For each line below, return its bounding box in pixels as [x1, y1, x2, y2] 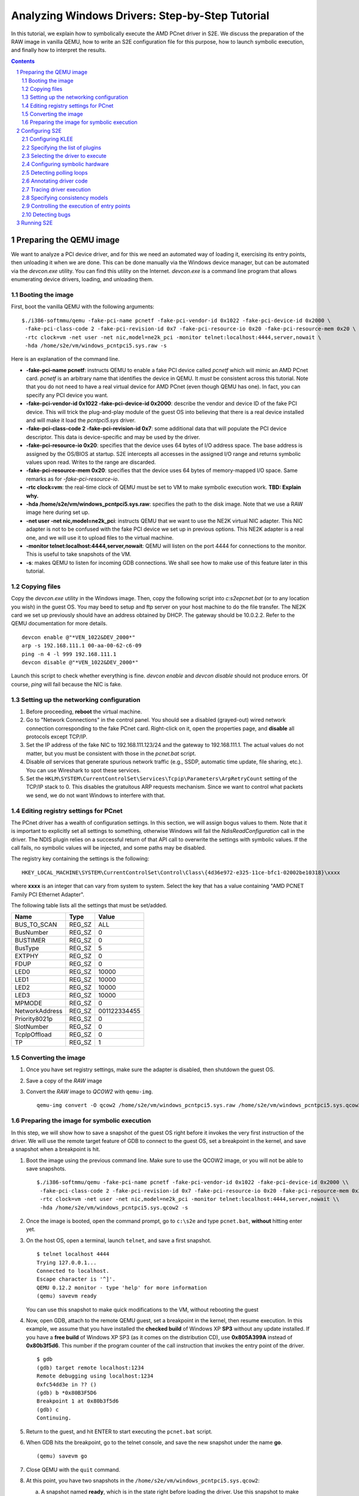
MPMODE [14, 999, 42, 1008]
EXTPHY [14, 952, 39, 960]
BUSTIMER [14, 936, 46, 945]
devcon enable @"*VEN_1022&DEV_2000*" [22, 634, 136, 640]
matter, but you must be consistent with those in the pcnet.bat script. [26, 750, 197, 757]
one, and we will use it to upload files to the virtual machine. [26, 534, 174, 541]
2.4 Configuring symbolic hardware [22, 160, 109, 168]
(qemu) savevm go [36, 1453, 87, 1459]
